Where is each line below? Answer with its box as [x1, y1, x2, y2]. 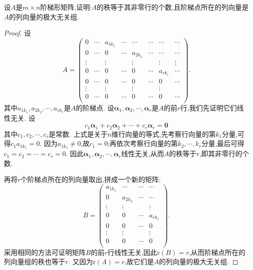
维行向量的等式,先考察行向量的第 [111, 128, 216, 139]
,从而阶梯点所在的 [189, 247, 246, 257]
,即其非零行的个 [199, 148, 249, 159]
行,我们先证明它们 [180, 102, 237, 112]
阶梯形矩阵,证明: [40, 2, 92, 12]
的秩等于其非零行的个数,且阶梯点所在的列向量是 [97, 2, 249, 12]
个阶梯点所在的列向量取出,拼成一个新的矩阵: [20, 174, 161, 184]
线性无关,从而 [121, 148, 164, 159]
